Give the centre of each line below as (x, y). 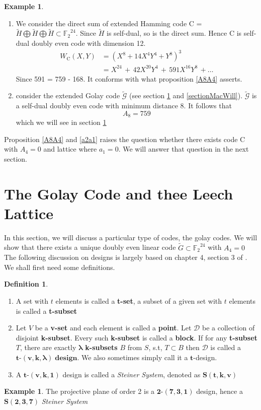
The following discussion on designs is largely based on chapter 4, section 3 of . (126, 257)
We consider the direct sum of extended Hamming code (101, 23)
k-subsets (101, 347)
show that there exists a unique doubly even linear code (90, 247)
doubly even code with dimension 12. (89, 43)
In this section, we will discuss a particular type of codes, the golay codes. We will (131, 237)
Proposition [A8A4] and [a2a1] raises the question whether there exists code (121, 139)
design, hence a (220, 391)
